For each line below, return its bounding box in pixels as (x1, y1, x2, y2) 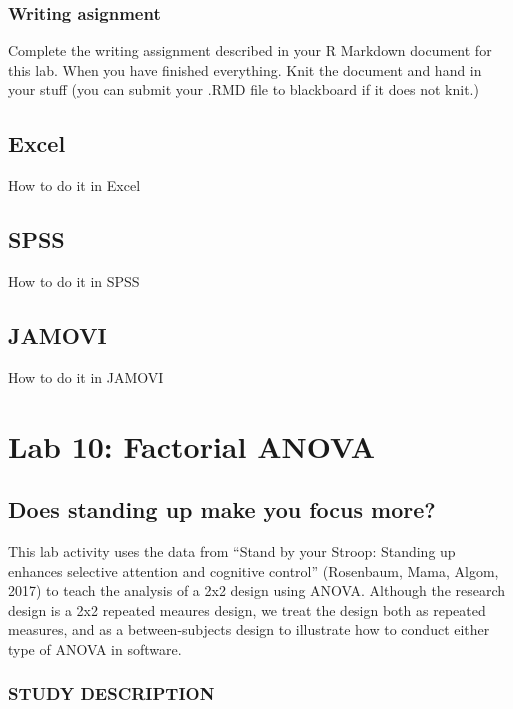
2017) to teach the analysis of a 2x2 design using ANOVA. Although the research (8, 580, 506, 601)
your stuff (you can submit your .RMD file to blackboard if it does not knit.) (8, 79, 479, 100)
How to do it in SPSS (8, 271, 140, 291)
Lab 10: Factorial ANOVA (8, 425, 376, 466)
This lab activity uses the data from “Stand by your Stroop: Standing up (8, 540, 456, 561)
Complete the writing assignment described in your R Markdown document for (8, 40, 492, 61)
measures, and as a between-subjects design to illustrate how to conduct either (8, 619, 490, 640)
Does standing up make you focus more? (8, 494, 436, 525)
